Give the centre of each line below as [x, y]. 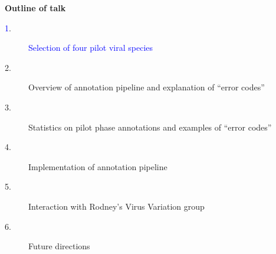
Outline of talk [35, 8]
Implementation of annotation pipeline [98, 166]
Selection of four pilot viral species [91, 48]
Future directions [59, 246]
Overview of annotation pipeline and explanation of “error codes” [147, 87]
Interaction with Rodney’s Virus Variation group [116, 206]
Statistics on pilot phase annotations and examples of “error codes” [150, 127]
